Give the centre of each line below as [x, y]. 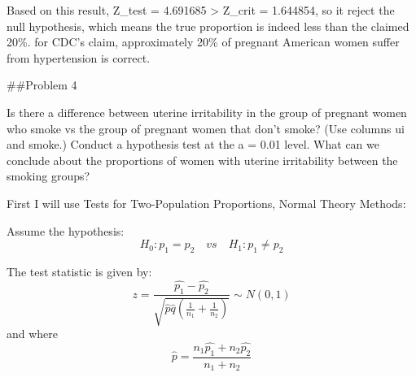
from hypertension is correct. [79, 57]
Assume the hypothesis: [66, 230]
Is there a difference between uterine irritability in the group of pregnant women [207, 112]
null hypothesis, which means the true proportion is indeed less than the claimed [208, 26]
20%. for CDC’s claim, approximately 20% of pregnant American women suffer [203, 42]
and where [33, 333]
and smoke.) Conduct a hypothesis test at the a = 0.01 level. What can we [193, 144]
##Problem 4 [42, 85]
